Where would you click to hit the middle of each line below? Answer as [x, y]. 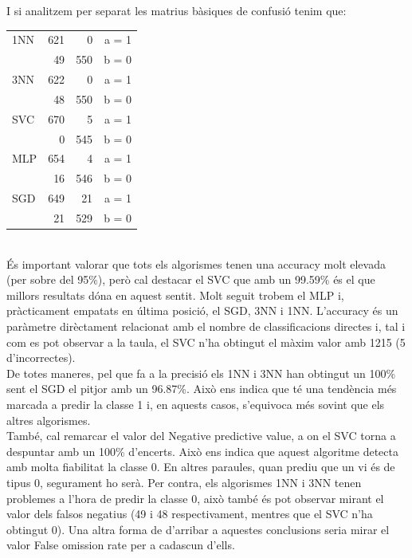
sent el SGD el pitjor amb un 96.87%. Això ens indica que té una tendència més [202, 389]
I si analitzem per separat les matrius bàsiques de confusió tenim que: [177, 10]
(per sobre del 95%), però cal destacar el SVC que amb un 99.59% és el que [191, 279]
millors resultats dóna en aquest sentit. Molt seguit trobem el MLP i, [175, 295]
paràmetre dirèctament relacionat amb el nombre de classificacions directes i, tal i [206, 326]
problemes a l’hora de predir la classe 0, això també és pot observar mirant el [195, 498]
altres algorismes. [49, 420]
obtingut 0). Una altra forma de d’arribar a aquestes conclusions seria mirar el [198, 529]
